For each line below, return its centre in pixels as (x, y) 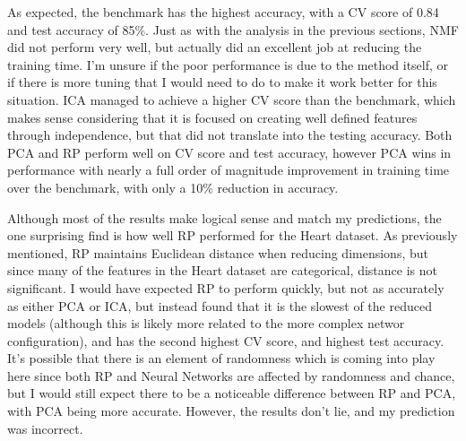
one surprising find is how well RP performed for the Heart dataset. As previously (233, 235)
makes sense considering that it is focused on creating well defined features (212, 117)
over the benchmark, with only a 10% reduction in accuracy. (173, 187)
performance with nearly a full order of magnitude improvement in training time (229, 170)
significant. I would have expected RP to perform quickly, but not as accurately (226, 287)
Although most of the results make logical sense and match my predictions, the (224, 217)
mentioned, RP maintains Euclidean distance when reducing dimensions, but (218, 252)
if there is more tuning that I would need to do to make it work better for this (222, 82)
